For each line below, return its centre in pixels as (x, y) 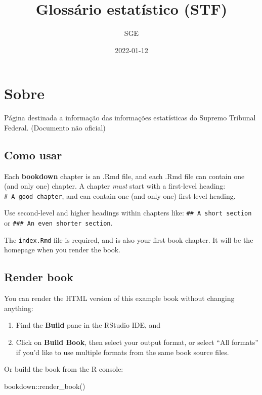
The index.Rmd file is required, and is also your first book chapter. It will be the (129, 239)
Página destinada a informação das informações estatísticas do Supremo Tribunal (130, 118)
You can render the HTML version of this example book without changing (119, 298)
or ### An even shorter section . (58, 223)
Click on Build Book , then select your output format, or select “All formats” (137, 342)
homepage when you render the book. (62, 250)
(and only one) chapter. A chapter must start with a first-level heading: (115, 186)
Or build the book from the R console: (64, 369)
